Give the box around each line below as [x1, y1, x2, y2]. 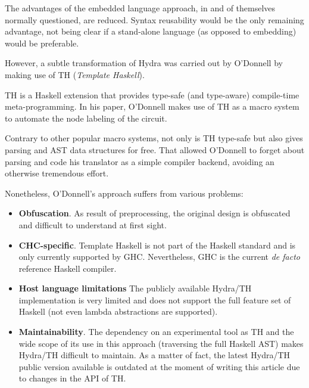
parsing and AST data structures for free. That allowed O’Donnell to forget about [5, 143, 305, 156]
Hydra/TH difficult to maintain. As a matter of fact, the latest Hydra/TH [18, 349, 291, 361]
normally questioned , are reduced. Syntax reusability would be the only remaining [5, 13, 304, 26]
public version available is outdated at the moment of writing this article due [18, 360, 300, 373]
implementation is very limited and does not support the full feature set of [18, 293, 291, 306]
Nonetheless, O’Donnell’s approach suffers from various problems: [5, 187, 244, 199]
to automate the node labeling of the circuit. [5, 111, 167, 124]
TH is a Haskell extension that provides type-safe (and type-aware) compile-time [5, 88, 299, 101]
